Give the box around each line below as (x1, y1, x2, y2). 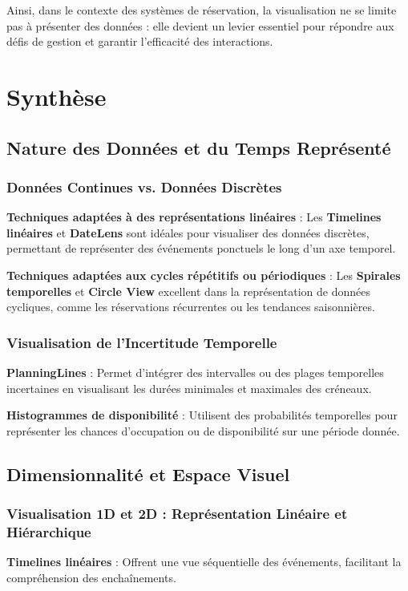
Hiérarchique (6, 521, 91, 541)
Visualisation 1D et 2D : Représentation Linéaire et (6, 504, 348, 524)
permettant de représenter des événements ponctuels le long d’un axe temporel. (6, 240, 396, 257)
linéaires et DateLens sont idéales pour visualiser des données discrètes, (6, 224, 370, 241)
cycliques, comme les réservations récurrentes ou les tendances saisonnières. (6, 298, 375, 315)
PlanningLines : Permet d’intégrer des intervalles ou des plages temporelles (6, 363, 384, 380)
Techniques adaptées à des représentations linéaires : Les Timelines (6, 208, 382, 225)
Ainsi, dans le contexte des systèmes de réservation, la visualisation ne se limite (6, 2, 397, 18)
